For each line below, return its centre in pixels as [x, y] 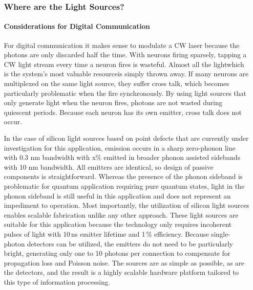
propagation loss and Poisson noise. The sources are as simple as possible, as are [124, 262]
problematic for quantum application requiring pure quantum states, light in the [124, 186]
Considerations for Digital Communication [77, 26]
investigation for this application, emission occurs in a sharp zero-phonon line [120, 147]
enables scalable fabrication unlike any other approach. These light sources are [121, 214]
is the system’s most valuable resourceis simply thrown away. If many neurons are [126, 74]
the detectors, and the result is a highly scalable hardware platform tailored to [121, 272]
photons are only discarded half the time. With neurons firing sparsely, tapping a [125, 55]
